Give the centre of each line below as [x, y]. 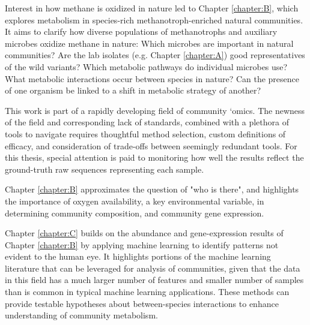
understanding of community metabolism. [81, 315]
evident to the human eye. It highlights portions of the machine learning [138, 256]
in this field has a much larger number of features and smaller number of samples [154, 280]
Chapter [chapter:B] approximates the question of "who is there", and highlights [152, 189]
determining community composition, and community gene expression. [135, 213]
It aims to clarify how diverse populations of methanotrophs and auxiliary [141, 31]
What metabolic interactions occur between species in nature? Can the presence [152, 78]
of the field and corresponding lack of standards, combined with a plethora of [147, 122]
